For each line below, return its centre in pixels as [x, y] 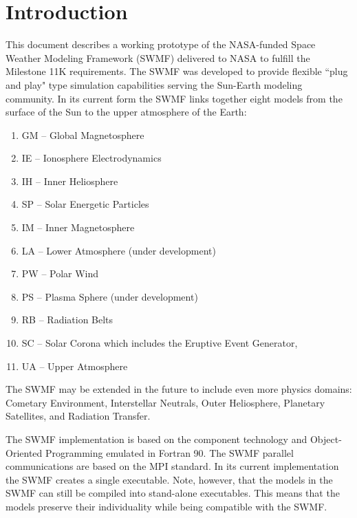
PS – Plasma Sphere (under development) [110, 296]
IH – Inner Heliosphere [70, 181]
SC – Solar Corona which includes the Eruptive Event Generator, [160, 343]
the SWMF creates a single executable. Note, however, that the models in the [169, 479]
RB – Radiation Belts [67, 320]
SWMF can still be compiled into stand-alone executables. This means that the [173, 493]
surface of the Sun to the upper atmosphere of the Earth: [126, 112]
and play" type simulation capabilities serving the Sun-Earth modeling [154, 84]
